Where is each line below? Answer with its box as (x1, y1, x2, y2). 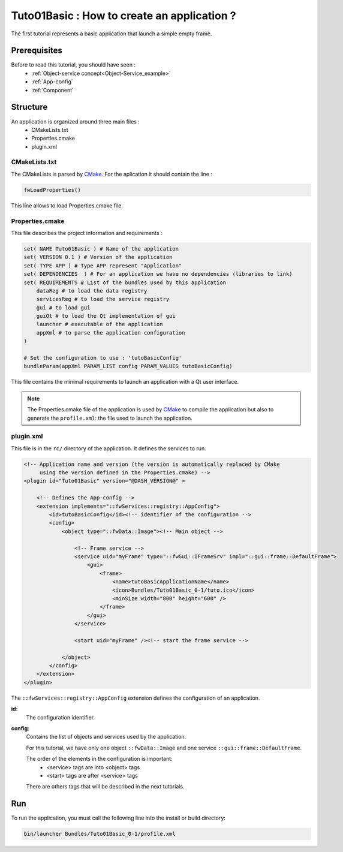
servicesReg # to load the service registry (36, 296, 170, 303)
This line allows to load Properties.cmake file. (11, 201, 123, 209)
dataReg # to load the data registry (36, 287, 148, 294)
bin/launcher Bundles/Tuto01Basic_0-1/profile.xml (23, 830, 176, 838)
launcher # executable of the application (36, 321, 163, 328)
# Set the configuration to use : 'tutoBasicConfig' (23, 354, 182, 362)
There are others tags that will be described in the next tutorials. (26, 783, 185, 790)
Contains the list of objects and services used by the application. (26, 733, 186, 740)
